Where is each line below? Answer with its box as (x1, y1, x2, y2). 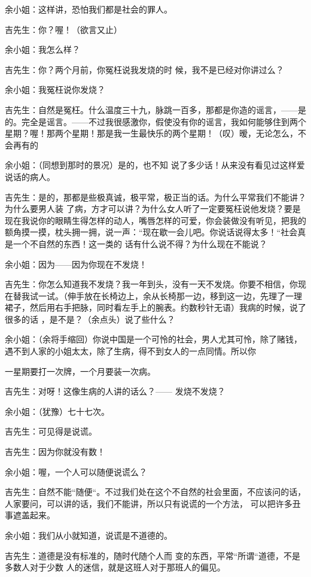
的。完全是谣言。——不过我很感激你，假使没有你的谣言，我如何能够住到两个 (5, 115, 306, 127)
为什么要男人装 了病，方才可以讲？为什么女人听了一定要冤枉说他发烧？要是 (5, 202, 301, 215)
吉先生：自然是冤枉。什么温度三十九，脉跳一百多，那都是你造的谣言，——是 (5, 103, 306, 116)
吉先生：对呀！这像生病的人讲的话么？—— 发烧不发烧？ (5, 385, 225, 397)
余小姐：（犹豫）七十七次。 (5, 405, 109, 417)
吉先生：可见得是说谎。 (5, 425, 97, 438)
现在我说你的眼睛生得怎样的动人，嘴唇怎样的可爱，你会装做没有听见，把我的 (5, 214, 306, 226)
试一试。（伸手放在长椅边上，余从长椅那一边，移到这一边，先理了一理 (29, 289, 302, 302)
